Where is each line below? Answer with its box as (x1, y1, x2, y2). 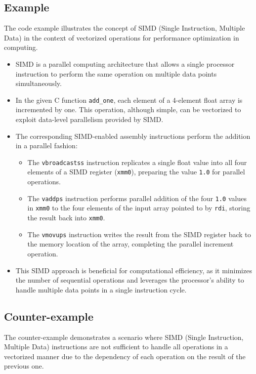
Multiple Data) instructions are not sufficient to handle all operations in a (4, 341, 228, 352)
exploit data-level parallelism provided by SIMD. (15, 114, 164, 125)
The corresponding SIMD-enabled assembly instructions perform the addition (15, 130, 251, 141)
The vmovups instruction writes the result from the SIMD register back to (27, 229, 251, 239)
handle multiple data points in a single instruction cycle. (15, 284, 187, 294)
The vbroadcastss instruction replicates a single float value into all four (27, 157, 247, 167)
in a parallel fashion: (15, 140, 78, 151)
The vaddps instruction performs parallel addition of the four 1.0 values (27, 193, 247, 203)
